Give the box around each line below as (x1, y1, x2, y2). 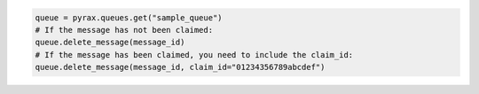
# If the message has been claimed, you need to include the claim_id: (35, 50, 354, 59)
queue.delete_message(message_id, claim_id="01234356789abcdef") (35, 62, 326, 73)
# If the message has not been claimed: (35, 25, 213, 35)
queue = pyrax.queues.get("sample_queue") (35, 12, 223, 22)
